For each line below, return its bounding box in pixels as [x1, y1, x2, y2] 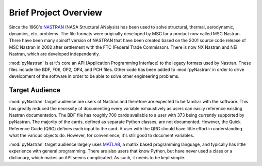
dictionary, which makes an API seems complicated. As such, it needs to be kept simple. [9, 155, 185, 161]
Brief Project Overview [9, 7, 102, 18]
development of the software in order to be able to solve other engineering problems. [9, 73, 180, 79]
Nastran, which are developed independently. [9, 51, 100, 57]
